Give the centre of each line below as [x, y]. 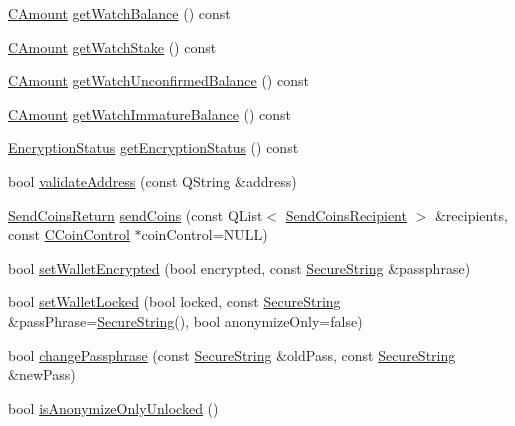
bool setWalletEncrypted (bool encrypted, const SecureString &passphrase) [239, 267]
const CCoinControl [69, 234]
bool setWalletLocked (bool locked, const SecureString [174, 301]
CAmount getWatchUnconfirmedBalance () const [158, 80]
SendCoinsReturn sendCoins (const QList [135, 214]
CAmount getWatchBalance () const [119, 13]
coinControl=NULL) [204, 234]
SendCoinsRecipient [346, 214]
